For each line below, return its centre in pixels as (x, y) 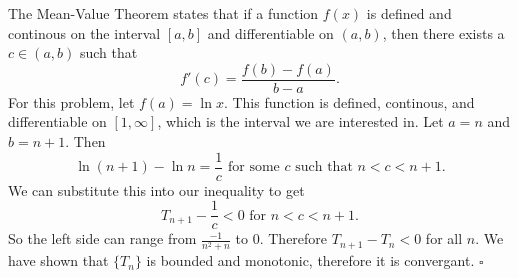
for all (444, 238)
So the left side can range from (102, 238)
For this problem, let (71, 101)
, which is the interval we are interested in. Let (300, 121)
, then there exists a (443, 32)
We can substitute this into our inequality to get (156, 189)
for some (254, 167)
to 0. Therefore (281, 238)
